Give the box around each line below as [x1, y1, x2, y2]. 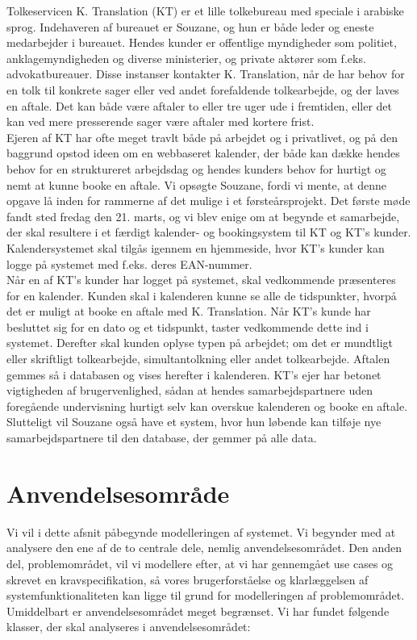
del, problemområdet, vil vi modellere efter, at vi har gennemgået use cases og [6, 554, 394, 571]
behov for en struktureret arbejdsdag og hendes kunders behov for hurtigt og [6, 160, 386, 177]
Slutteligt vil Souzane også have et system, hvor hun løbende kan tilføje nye [6, 413, 382, 430]
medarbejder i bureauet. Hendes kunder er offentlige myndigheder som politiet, [6, 34, 397, 51]
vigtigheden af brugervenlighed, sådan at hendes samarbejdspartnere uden [6, 382, 373, 399]
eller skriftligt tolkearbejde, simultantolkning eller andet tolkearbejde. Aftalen [6, 350, 390, 367]
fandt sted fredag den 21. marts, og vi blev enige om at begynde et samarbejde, [6, 207, 400, 224]
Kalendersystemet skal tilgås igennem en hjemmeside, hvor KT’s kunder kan [6, 239, 385, 256]
